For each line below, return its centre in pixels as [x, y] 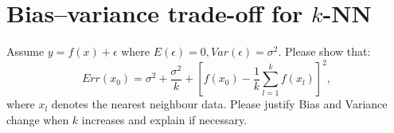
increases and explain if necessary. [164, 119]
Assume [25, 51]
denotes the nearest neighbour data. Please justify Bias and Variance [219, 104]
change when [38, 119]
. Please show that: [324, 51]
